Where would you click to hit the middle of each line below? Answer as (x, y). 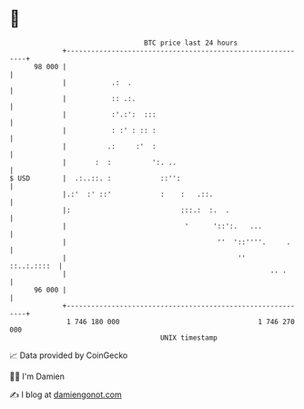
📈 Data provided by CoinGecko (69, 355)
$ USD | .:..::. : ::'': (95, 178)
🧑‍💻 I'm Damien (37, 376)
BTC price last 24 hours (191, 43)
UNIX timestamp (189, 337)
